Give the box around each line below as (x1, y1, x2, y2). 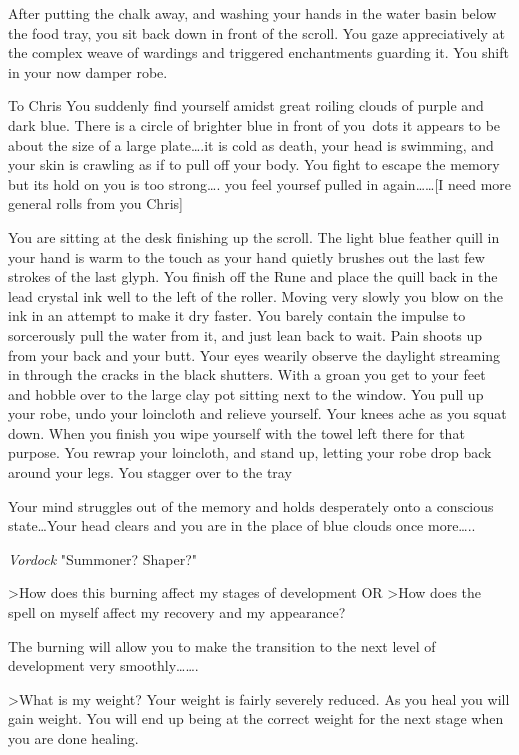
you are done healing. (8, 728, 139, 748)
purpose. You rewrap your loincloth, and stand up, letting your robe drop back (8, 442, 492, 463)
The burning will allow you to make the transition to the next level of (8, 635, 436, 656)
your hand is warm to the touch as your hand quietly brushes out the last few (8, 246, 485, 267)
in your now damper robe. (8, 61, 168, 82)
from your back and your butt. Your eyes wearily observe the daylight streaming (8, 344, 501, 365)
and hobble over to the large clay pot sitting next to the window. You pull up (8, 383, 484, 404)
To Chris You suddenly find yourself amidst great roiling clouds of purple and (8, 95, 484, 116)
